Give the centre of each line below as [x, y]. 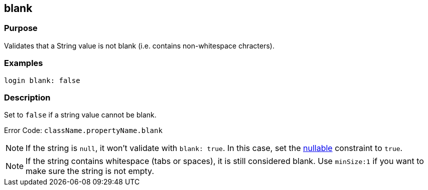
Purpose [21, 28]
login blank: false [42, 80]
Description [27, 97]
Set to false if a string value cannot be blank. [80, 115]
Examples [24, 63]
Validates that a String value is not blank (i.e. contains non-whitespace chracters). [139, 45]
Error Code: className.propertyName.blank [83, 130]
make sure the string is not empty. [90, 171]
